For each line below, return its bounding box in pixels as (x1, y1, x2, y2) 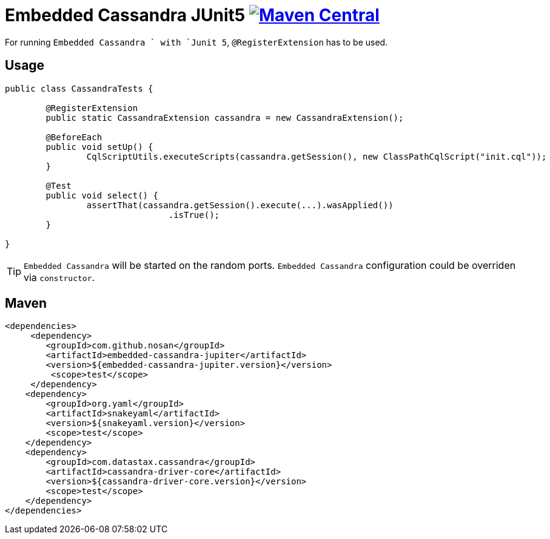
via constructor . (24, 271, 95, 283)
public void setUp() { (45, 141, 153, 152)
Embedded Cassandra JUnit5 (5, 5, 246, 25)
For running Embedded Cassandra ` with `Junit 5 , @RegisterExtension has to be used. (5, 36, 388, 47)
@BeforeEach (45, 132, 102, 142)
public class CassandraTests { (5, 83, 153, 93)
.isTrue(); (168, 209, 220, 220)
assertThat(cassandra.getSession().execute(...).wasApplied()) (86, 200, 394, 210)
